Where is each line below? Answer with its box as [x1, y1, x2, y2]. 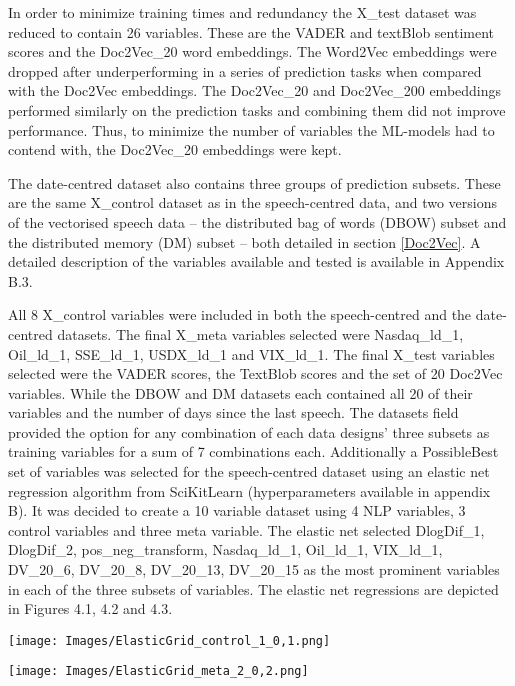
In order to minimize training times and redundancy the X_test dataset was [8, 2, 477, 22]
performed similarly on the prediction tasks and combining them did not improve [8, 99, 506, 120]
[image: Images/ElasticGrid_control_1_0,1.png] [8, 633, 331, 648]
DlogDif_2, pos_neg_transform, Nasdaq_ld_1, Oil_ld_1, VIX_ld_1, [8, 539, 443, 560]
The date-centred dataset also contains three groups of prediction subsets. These [8, 172, 501, 193]
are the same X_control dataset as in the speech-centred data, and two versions [8, 192, 497, 213]
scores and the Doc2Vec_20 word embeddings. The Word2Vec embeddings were [8, 41, 497, 62]
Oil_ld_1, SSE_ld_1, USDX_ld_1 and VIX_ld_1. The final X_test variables [8, 343, 495, 364]
